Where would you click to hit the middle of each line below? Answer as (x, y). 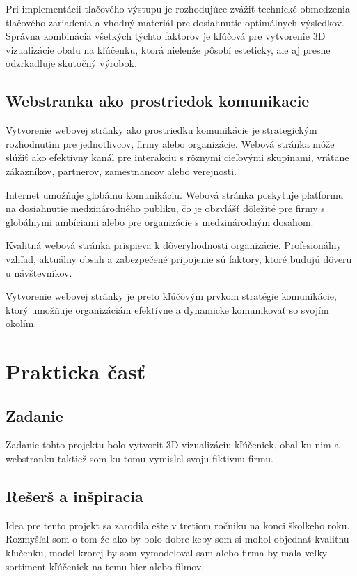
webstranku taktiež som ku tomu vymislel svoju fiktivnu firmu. (140, 458)
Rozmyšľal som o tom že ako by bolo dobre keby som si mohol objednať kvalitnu (177, 539)
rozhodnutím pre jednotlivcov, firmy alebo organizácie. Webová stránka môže (170, 143)
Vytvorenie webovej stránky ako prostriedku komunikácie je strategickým (161, 130)
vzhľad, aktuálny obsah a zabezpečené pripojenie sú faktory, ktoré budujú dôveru (179, 258)
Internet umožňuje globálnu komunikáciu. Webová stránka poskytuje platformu (175, 194)
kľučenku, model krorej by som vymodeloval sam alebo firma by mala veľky (167, 553)
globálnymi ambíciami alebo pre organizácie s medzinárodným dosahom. (160, 221)
